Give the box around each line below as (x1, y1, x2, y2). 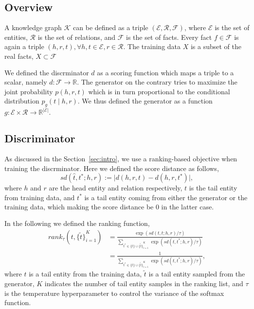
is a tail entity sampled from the (148, 269, 245, 279)
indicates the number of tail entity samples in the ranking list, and (44, 278, 243, 288)
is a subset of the (190, 41, 242, 51)
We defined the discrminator (4, 67, 89, 77)
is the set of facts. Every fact (126, 32, 212, 42)
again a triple (4, 41, 44, 51)
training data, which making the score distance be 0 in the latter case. (4, 202, 214, 212)
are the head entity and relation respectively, (49, 183, 182, 193)
